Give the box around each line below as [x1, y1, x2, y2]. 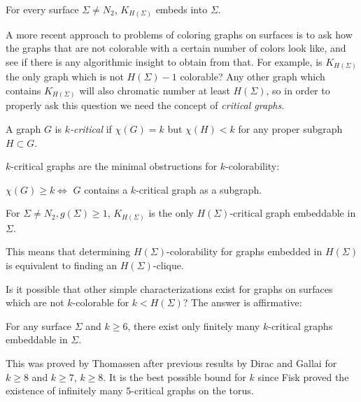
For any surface [6, 318, 72, 333]
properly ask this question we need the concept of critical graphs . [6, 98, 285, 113]
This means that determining [6, 244, 131, 259]
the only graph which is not [6, 69, 124, 84]
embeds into [155, 2, 208, 16]
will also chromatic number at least [79, 82, 230, 97]
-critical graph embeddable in [229, 206, 356, 220]
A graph [6, 121, 41, 136]
